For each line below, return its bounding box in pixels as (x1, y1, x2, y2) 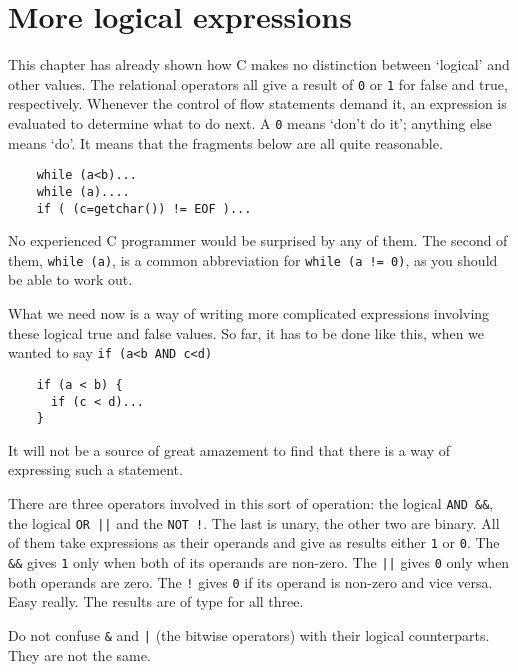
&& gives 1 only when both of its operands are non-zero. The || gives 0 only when (8, 552, 510, 572)
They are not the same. (8, 644, 151, 665)
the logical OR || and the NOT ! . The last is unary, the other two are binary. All (8, 512, 500, 533)
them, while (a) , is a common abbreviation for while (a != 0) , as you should (8, 249, 498, 270)
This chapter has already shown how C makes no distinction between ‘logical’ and (8, 54, 510, 75)
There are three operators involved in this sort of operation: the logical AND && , (8, 493, 494, 514)
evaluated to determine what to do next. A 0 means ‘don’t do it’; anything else (8, 112, 492, 133)
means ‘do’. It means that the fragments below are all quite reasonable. (8, 132, 443, 153)
